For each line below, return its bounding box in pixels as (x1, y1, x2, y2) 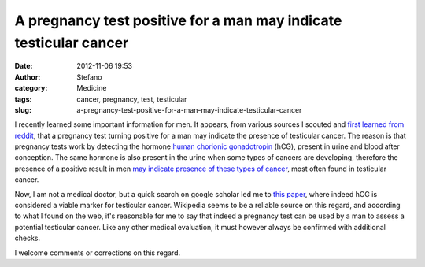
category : (14, 83, 48, 93)
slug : (14, 105, 31, 114)
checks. (14, 233, 41, 243)
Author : (14, 72, 41, 82)
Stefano (76, 72, 102, 82)
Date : (14, 61, 33, 71)
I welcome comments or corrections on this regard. (14, 248, 181, 258)
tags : (14, 95, 32, 104)
